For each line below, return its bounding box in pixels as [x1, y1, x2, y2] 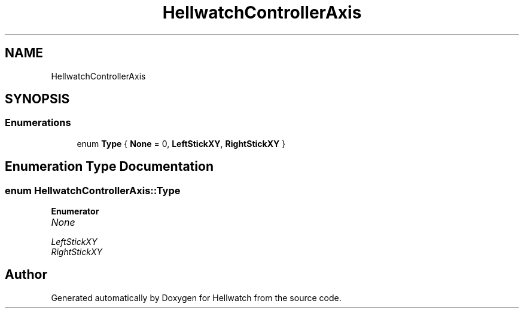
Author [5, 267, 47, 283]
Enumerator [51, 206, 99, 217]
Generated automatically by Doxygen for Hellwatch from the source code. [51, 292, 342, 303]
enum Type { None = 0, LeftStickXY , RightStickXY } [77, 138, 286, 149]
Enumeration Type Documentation [5, 159, 214, 174]
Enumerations [5, 116, 71, 129]
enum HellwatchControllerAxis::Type [5, 184, 181, 197]
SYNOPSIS [5, 91, 70, 107]
